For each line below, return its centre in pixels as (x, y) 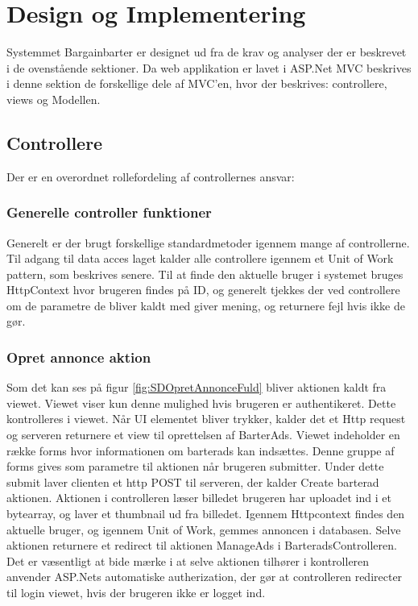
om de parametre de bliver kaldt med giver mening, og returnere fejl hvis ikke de (206, 305)
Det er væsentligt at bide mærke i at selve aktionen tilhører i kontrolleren (188, 560)
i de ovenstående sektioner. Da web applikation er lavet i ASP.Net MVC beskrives (209, 67)
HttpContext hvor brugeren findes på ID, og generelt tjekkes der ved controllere (203, 290)
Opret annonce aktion (79, 357)
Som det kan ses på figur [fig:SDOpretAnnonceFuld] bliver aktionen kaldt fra (197, 387)
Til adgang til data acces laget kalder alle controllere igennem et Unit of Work (200, 258)
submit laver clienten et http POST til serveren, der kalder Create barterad (193, 481)
